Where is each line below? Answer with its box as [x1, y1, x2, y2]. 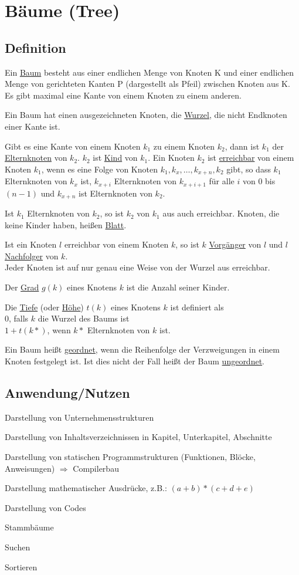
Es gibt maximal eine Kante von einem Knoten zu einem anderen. [5, 89, 242, 101]
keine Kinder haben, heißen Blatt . [5, 218, 127, 231]
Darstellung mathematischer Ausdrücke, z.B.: [5, 482, 167, 494]
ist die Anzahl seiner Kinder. [126, 281, 230, 293]
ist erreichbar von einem [208, 151, 294, 164]
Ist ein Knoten [5, 238, 57, 251]
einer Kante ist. [5, 120, 60, 132]
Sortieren [5, 560, 38, 573]
